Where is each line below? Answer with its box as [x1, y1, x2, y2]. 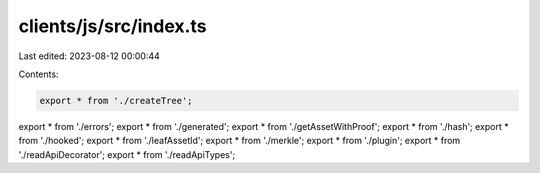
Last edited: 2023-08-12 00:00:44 [18, 50, 160, 62]
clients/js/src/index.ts [18, 15, 207, 37]
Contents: [18, 68, 59, 80]
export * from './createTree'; [39, 95, 194, 106]
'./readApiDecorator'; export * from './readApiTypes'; [18, 148, 236, 160]
